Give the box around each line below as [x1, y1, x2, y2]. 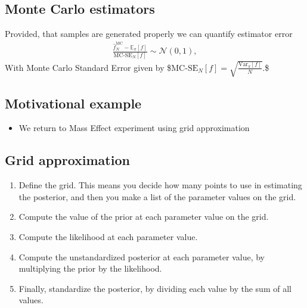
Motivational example [5, 94, 142, 112]
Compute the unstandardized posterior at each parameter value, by [18, 250, 265, 263]
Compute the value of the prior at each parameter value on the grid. [18, 210, 269, 223]
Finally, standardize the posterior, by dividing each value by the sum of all [18, 282, 292, 294]
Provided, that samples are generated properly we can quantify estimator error [5, 27, 293, 40]
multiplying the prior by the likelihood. [18, 262, 162, 275]
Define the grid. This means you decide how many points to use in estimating [18, 179, 302, 191]
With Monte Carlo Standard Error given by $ [5, 61, 172, 73]
